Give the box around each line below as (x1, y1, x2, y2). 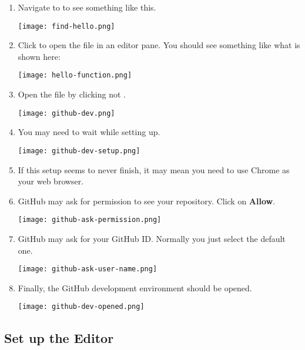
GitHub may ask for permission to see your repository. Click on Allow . (18, 194, 276, 207)
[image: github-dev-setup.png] (18, 146, 140, 155)
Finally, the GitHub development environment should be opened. (18, 281, 252, 294)
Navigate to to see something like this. (18, 1, 156, 13)
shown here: (18, 50, 61, 62)
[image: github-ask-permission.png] (18, 216, 162, 224)
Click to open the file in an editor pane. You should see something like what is (18, 39, 300, 51)
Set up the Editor (4, 328, 114, 346)
